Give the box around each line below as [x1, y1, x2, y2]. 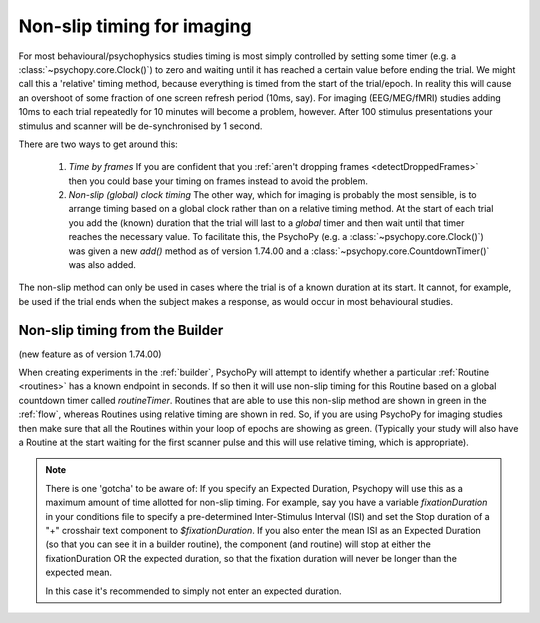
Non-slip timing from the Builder [18, 321, 224, 339]
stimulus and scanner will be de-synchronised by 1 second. [18, 120, 263, 132]
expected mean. [45, 566, 113, 579]
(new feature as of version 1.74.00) [18, 348, 162, 360]
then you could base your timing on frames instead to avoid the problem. [68, 175, 369, 187]
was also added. [68, 259, 137, 271]
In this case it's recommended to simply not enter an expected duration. [45, 585, 342, 597]
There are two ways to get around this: [18, 138, 179, 150]
